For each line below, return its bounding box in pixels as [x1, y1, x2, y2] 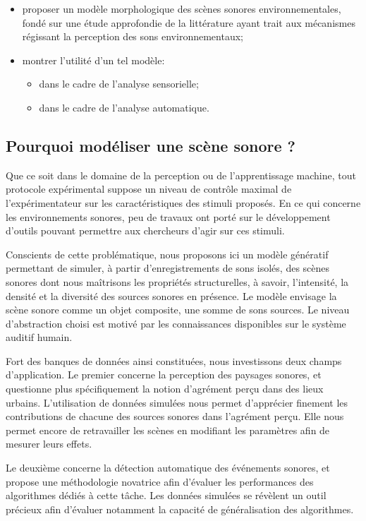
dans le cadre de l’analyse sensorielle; [39, 76, 199, 91]
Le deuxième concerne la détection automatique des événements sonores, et [6, 460, 330, 475]
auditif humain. [6, 330, 73, 345]
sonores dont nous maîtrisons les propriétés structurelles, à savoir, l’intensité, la [6, 274, 349, 289]
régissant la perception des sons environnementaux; [22, 29, 243, 44]
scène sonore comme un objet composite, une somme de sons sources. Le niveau [6, 302, 350, 317]
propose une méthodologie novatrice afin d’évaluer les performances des [6, 474, 314, 489]
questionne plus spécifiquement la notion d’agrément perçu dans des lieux [6, 381, 324, 396]
